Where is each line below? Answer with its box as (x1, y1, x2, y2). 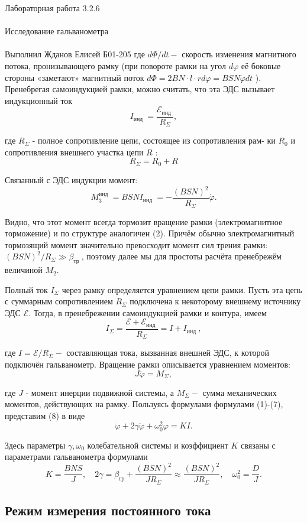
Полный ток (5, 283, 48, 295)
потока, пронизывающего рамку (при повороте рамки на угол (5, 59, 227, 72)
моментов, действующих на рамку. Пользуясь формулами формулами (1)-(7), (5, 398, 283, 410)
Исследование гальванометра (5, 25, 109, 37)
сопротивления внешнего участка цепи (5, 145, 144, 158)
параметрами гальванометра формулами (5, 450, 148, 463)
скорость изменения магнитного (182, 48, 296, 60)
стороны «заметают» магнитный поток (5, 71, 144, 83)
